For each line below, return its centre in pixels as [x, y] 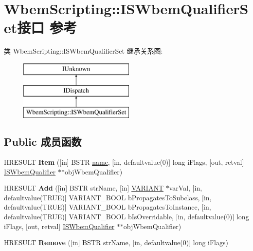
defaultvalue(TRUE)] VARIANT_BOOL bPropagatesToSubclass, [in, [108, 197]
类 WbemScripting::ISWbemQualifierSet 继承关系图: [83, 51]
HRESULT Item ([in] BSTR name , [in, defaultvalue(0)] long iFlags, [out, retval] [124, 162]
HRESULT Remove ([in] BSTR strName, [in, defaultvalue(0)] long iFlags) [116, 242]
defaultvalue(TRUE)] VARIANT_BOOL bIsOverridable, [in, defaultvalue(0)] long [126, 217]
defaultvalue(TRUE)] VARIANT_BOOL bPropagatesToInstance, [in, [108, 207]
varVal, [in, [186, 188]
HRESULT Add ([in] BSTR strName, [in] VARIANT [84, 188]
